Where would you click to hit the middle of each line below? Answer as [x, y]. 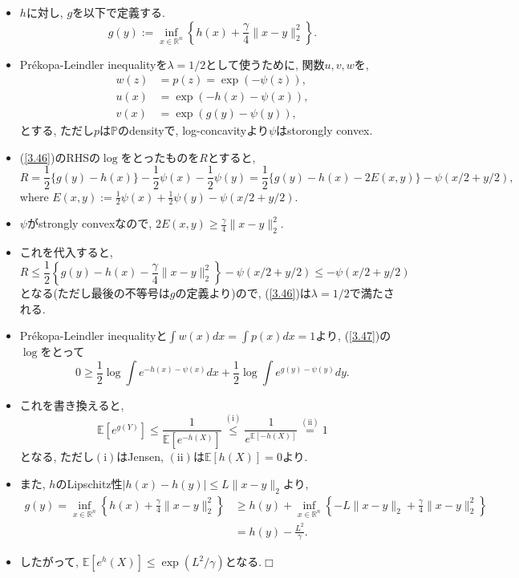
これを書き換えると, [72, 405]
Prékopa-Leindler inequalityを [93, 64]
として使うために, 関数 [265, 64]
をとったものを [160, 157]
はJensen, [140, 457]
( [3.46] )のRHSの [60, 157]
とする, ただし [57, 130]
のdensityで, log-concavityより [193, 130]
